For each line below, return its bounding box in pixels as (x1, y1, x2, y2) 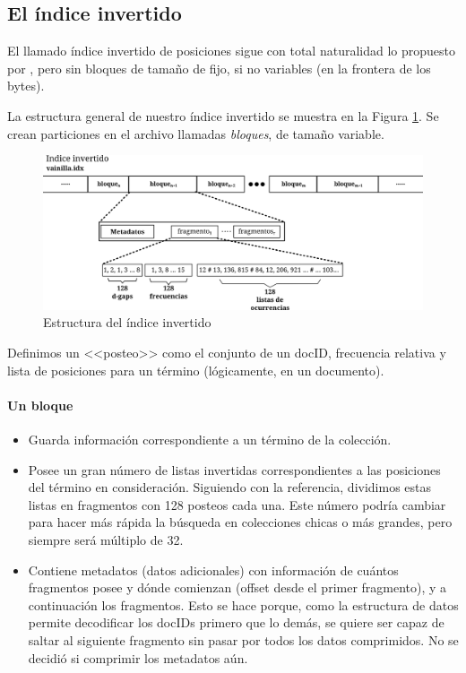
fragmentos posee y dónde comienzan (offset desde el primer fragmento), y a (28, 578, 447, 597)
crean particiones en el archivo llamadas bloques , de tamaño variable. (7, 124, 384, 142)
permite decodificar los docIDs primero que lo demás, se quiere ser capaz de (28, 613, 444, 632)
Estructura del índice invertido (43, 313, 211, 332)
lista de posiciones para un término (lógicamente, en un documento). (7, 360, 384, 379)
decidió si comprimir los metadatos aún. (28, 648, 248, 667)
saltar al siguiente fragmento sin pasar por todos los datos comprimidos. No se (28, 630, 459, 649)
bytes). (7, 76, 45, 95)
